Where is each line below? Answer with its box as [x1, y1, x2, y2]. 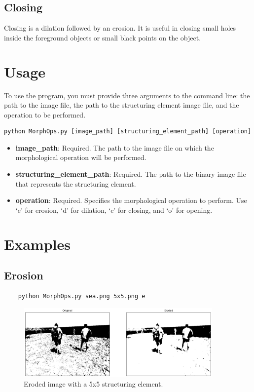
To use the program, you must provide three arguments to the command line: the [4, 90, 250, 100]
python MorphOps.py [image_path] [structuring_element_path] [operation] [4, 128, 252, 135]
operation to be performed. [4, 109, 86, 119]
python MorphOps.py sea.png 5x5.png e [18, 293, 145, 300]
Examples [4, 234, 71, 254]
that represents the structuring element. [15, 178, 136, 189]
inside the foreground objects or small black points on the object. [4, 32, 201, 42]
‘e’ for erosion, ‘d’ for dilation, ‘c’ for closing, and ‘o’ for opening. [15, 204, 213, 215]
